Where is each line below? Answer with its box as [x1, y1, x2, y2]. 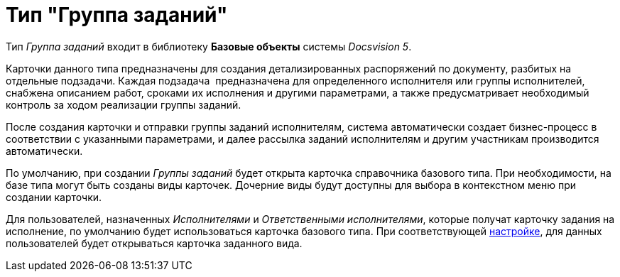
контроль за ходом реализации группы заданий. [6, 98, 241, 111]
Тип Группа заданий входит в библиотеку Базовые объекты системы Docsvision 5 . [6, 40, 412, 53]
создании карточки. [6, 190, 102, 203]
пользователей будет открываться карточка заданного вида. [6, 237, 303, 249]
